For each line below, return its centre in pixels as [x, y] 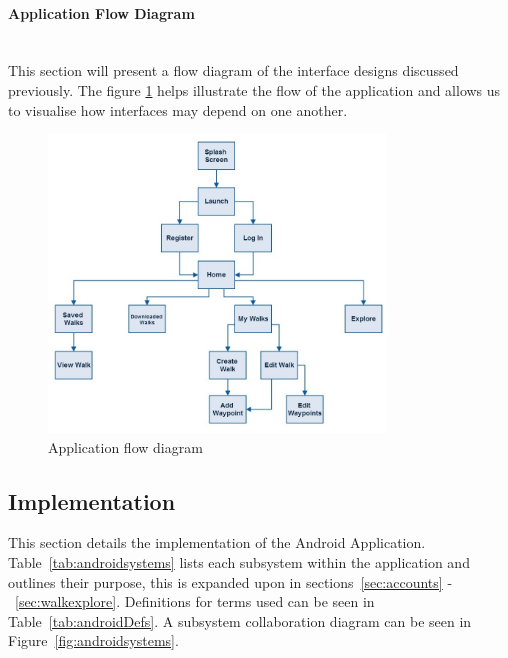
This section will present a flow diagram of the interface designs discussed [233, 70]
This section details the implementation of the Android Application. [217, 542]
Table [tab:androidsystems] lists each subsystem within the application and [239, 561]
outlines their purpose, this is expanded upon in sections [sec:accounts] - [230, 581]
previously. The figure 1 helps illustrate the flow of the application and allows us [254, 89]
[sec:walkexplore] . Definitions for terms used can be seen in [195, 601]
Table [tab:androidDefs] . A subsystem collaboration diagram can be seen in [240, 620]
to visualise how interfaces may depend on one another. [178, 109]
